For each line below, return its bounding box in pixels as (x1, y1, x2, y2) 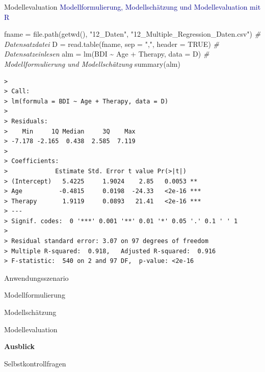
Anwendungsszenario (4, 272, 69, 283)
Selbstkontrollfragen (4, 358, 66, 368)
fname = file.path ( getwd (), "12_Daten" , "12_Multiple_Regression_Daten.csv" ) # (4, 29, 261, 39)
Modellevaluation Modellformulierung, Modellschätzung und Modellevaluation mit (4, 2, 261, 12)
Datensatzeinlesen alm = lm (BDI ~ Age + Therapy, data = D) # (4, 48, 209, 59)
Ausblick (4, 341, 35, 352)
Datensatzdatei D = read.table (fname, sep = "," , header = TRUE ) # (4, 38, 219, 49)
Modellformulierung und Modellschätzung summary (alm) (4, 58, 180, 69)
